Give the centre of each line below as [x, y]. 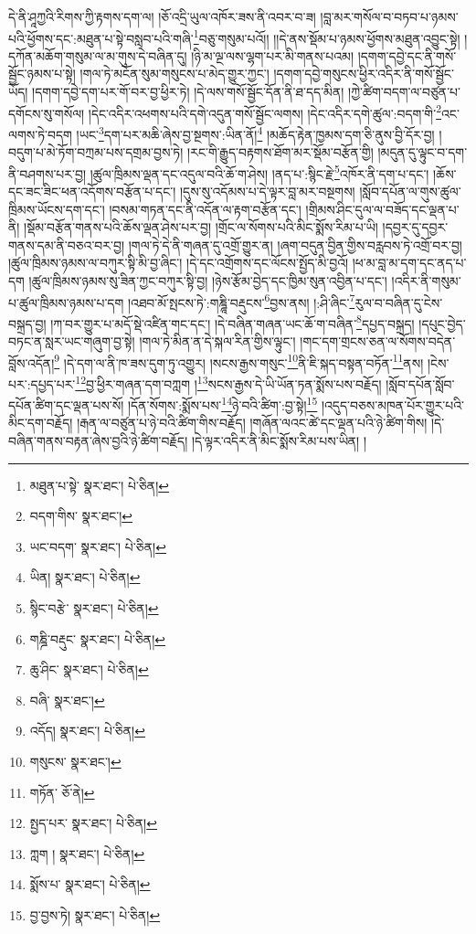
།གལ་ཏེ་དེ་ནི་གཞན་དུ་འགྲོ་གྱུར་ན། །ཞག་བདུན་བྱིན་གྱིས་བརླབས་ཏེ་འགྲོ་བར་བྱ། [295, 244]
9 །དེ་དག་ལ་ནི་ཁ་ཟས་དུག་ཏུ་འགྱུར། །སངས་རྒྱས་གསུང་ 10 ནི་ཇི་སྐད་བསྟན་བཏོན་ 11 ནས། [239, 361]
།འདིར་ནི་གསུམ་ [426, 280]
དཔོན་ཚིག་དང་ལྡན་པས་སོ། [66, 404]
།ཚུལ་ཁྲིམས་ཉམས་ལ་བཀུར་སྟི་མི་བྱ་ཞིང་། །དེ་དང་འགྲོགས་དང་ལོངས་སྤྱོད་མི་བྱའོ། [179, 263]
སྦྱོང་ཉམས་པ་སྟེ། [42, 74]
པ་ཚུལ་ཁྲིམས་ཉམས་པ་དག [66, 302]
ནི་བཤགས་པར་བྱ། [48, 173]
